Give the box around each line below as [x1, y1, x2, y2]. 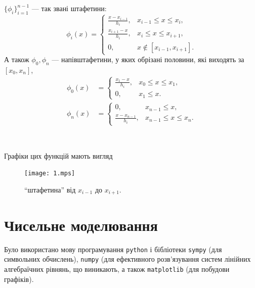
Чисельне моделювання [4, 214, 158, 235]
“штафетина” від [24, 184, 76, 195]
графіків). [4, 273, 34, 284]
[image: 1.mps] [24, 170, 75, 177]
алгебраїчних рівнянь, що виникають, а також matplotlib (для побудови [4, 263, 230, 274]
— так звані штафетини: [31, 3, 107, 13]
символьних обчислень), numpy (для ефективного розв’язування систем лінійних [4, 254, 251, 264]
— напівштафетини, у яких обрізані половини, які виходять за [52, 54, 244, 65]
